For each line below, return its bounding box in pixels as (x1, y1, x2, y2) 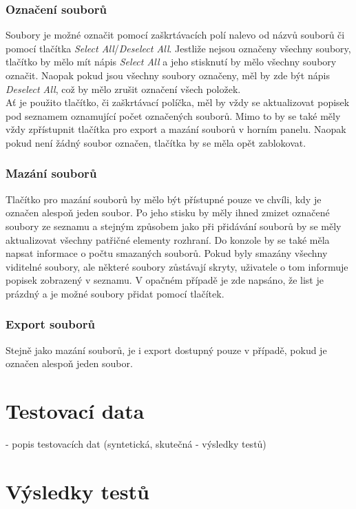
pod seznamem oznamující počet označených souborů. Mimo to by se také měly (6, 108, 341, 123)
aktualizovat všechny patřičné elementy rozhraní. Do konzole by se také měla (6, 232, 330, 247)
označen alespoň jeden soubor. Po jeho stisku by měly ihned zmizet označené (6, 205, 330, 220)
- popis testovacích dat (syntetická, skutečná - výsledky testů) (6, 437, 266, 451)
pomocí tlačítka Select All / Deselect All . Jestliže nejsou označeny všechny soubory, (6, 41, 351, 55)
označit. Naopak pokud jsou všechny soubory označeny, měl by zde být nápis (6, 68, 330, 82)
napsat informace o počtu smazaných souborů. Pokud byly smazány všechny (6, 246, 328, 260)
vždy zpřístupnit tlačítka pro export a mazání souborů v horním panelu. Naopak (6, 122, 346, 136)
